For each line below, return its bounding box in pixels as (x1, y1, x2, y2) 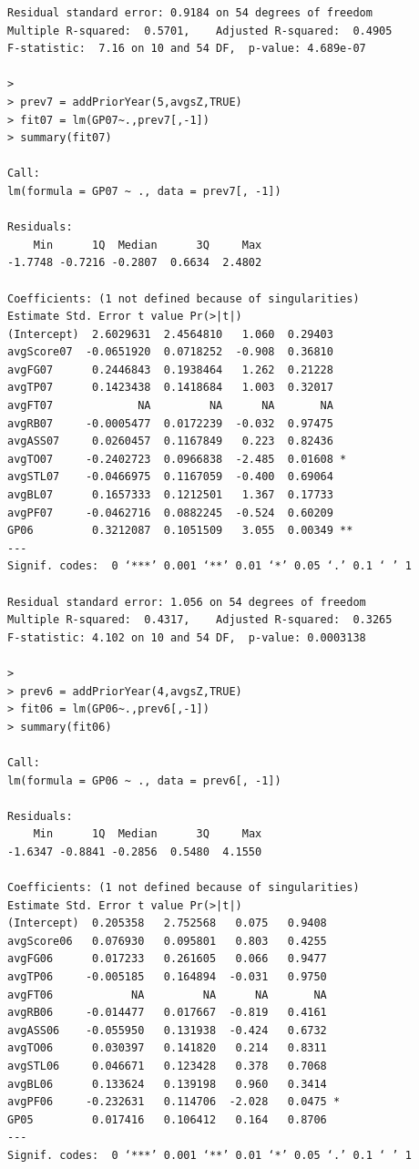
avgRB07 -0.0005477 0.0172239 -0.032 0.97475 (7, 416, 333, 430)
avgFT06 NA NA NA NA (7, 988, 327, 1001)
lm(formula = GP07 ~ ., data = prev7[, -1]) (7, 184, 281, 198)
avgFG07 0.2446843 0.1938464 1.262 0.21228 (7, 363, 333, 376)
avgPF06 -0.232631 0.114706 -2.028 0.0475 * (7, 1095, 341, 1109)
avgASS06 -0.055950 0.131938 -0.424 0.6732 (7, 1023, 327, 1037)
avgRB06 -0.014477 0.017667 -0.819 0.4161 (7, 1006, 327, 1020)
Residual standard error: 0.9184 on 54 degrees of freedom (7, 6, 373, 19)
